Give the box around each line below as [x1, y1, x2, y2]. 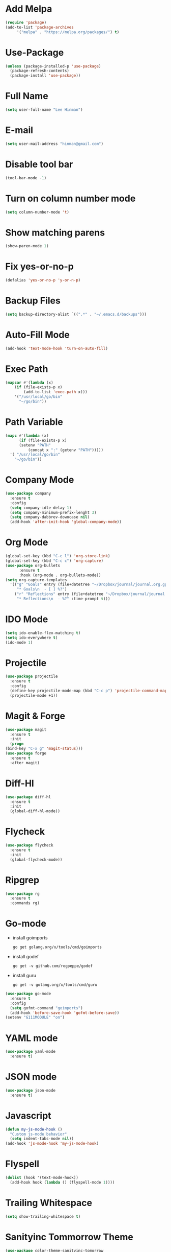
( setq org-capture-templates [5, 577, 67, 582]
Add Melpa [5, 3, 52, 15]
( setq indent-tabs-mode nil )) [10, 1136, 74, 1142]
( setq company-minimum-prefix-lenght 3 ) [10, 510, 97, 515]
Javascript [5, 1109, 52, 1121]
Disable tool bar [5, 158, 73, 170]
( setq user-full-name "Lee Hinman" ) [5, 107, 83, 112]
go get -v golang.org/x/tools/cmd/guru [12, 982, 98, 987]
